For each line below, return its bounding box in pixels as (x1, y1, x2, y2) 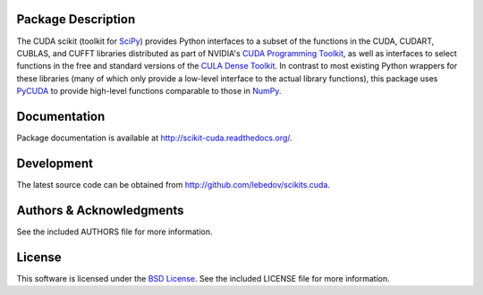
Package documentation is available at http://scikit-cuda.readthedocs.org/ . (16, 132, 292, 143)
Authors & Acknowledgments (16, 202, 184, 218)
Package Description (16, 12, 136, 27)
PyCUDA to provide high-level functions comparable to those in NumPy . (16, 86, 282, 97)
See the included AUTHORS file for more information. (16, 226, 213, 237)
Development (16, 156, 94, 171)
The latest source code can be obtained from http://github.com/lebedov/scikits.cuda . (16, 179, 331, 190)
